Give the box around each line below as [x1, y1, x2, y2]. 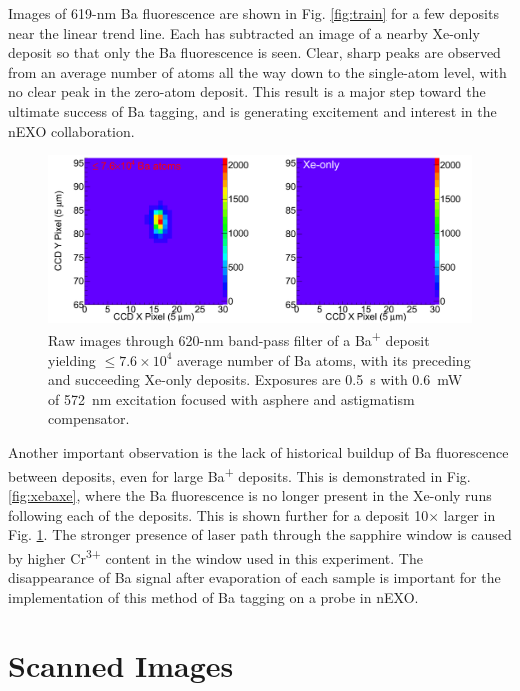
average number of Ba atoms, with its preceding [176, 349, 471, 370]
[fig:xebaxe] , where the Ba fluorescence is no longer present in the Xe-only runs [8, 484, 492, 505]
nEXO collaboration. [8, 120, 135, 141]
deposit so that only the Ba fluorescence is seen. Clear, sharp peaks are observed [8, 42, 501, 63]
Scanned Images [8, 645, 234, 686]
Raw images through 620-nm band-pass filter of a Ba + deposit [48, 327, 430, 351]
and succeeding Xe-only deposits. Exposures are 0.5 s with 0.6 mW [48, 369, 463, 390]
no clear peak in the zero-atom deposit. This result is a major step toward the [8, 81, 486, 102]
